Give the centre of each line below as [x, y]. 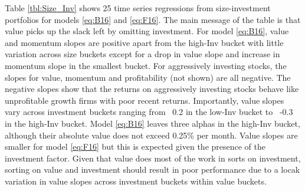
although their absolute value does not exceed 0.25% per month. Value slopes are [151, 135]
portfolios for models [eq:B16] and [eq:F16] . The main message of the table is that [153, 19]
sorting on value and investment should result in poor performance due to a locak [152, 169]
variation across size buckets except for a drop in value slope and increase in [142, 54]
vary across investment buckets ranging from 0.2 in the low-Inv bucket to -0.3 [149, 112]
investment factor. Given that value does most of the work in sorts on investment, [153, 158]
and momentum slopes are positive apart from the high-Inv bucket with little [144, 42]
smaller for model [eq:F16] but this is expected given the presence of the [135, 146]
